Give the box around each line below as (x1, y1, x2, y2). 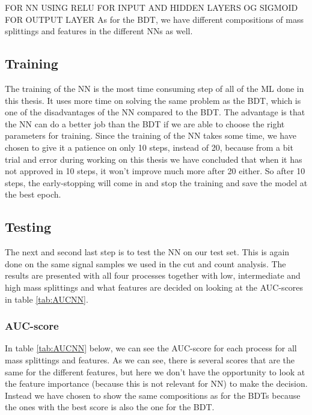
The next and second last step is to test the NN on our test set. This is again (5, 246, 290, 258)
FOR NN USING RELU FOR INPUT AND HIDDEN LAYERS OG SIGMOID (5, 1, 298, 13)
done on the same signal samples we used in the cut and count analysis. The (5, 257, 286, 270)
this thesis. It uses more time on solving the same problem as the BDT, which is (5, 94, 301, 106)
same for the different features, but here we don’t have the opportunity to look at (5, 365, 305, 378)
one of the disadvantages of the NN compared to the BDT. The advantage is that (5, 106, 305, 118)
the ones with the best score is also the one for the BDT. (5, 401, 215, 413)
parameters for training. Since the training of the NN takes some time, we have (5, 129, 296, 142)
